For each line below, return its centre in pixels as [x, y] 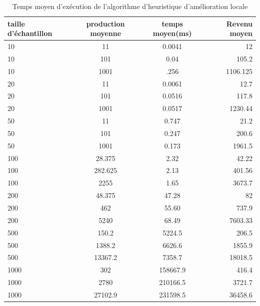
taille [16, 23]
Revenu [239, 23]
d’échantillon [30, 33]
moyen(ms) [172, 33]
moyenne [106, 33]
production [105, 23]
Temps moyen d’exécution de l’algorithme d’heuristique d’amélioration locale [130, 6]
